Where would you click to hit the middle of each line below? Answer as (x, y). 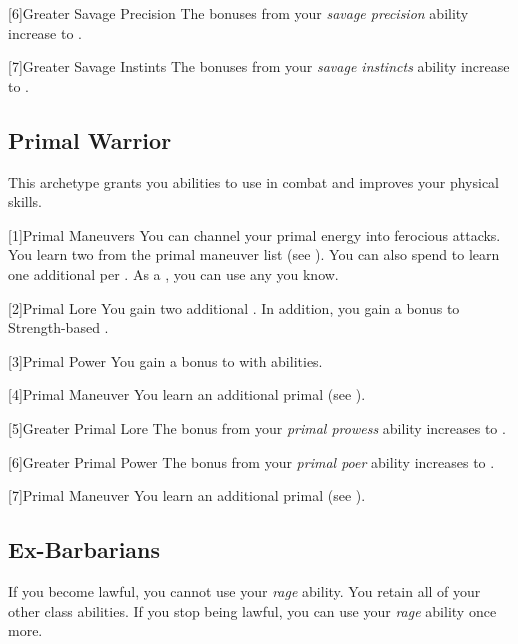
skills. (25, 201)
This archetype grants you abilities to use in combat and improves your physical (253, 181)
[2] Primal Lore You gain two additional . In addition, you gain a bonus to (234, 307)
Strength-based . (58, 327)
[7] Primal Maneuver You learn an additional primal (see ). (187, 495)
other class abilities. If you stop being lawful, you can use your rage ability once (252, 610)
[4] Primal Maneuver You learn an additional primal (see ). (187, 394)
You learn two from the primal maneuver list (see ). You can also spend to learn (254, 254)
